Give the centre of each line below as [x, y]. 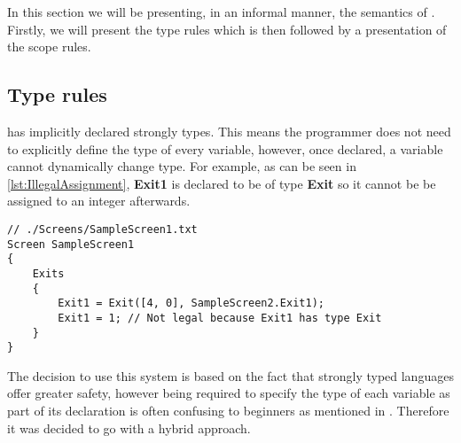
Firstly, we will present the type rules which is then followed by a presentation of [227, 29]
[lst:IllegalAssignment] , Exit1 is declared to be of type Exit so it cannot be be [222, 183]
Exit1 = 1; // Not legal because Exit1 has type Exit [220, 318]
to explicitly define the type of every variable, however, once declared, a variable [225, 148]
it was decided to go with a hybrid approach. [129, 427]
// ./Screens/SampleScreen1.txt [102, 229]
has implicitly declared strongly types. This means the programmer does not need [229, 131]
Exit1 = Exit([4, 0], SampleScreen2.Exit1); [191, 303]
